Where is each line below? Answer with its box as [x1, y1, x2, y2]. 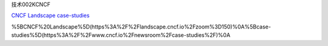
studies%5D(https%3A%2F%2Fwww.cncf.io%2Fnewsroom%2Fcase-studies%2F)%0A [11, 31, 231, 39]
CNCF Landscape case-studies [11, 12, 90, 19]
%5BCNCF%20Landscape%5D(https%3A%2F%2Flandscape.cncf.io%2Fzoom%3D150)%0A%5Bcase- [11, 23, 272, 30]
